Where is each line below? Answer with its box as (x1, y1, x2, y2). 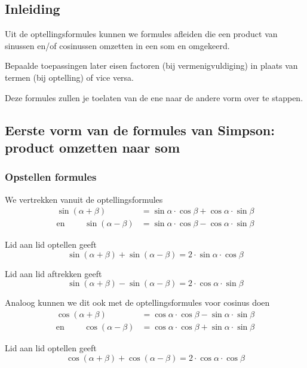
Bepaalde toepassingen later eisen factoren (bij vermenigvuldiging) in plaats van (5, 59, 298, 72)
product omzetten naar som (5, 138, 180, 156)
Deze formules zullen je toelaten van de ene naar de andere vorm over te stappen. (5, 91, 303, 104)
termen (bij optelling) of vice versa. (5, 71, 134, 83)
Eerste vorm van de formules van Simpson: (5, 120, 275, 139)
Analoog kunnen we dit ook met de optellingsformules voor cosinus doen (5, 296, 270, 309)
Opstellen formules (5, 169, 97, 184)
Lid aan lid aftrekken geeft (5, 267, 102, 279)
